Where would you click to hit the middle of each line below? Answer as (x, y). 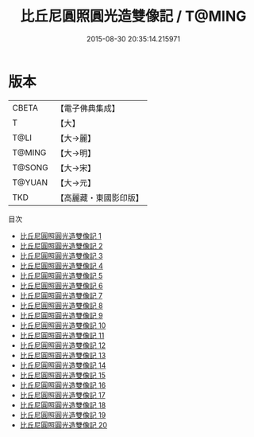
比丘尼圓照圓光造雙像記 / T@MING (133, 16)
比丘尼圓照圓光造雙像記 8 (61, 305)
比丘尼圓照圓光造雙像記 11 (62, 335)
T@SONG (31, 167)
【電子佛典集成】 (88, 108)
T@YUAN (30, 182)
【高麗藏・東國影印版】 (100, 197)
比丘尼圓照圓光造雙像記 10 (63, 325)
